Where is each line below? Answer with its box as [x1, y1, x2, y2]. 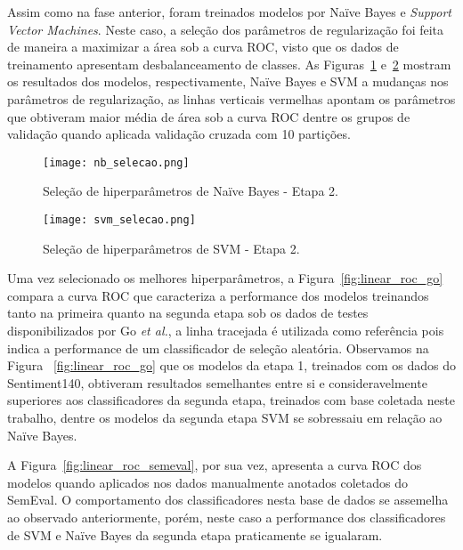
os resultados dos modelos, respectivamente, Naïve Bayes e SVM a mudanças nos [7, 72, 449, 91]
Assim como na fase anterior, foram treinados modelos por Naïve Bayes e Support [7, 3, 451, 20]
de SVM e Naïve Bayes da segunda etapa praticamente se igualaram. [7, 525, 383, 544]
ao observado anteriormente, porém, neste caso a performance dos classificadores [7, 507, 446, 526]
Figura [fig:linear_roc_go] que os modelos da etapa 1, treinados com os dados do [7, 356, 456, 375]
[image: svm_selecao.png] [43, 214, 196, 226]
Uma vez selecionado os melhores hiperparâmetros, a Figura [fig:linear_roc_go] [7, 269, 443, 287]
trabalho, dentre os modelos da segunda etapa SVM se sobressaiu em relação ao [7, 408, 443, 426]
